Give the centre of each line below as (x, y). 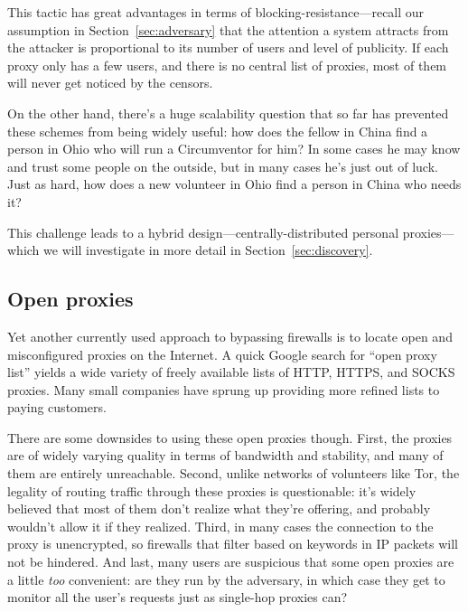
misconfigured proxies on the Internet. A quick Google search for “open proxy (222, 354)
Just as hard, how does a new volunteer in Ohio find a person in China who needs (234, 184)
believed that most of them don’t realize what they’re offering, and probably (219, 508)
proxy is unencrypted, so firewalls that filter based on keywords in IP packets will (233, 544)
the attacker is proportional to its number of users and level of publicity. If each (228, 47)
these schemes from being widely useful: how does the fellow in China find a (218, 131)
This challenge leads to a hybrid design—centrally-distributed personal (203, 232)
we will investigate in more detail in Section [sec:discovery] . (208, 250)
